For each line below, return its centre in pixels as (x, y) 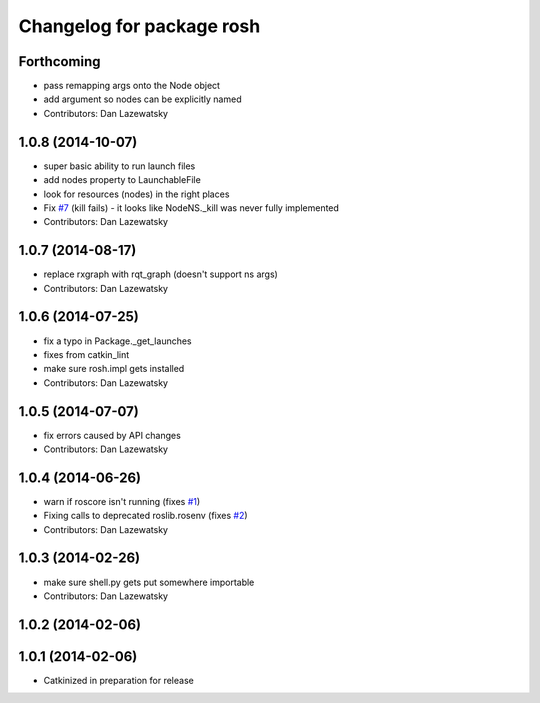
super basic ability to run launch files (119, 166)
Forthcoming (59, 61)
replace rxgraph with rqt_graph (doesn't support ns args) (161, 274)
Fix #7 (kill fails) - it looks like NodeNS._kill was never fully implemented (191, 207)
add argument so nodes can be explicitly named (142, 99)
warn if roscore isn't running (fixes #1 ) (122, 501)
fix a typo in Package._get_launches (117, 341)
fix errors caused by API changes (112, 435)
